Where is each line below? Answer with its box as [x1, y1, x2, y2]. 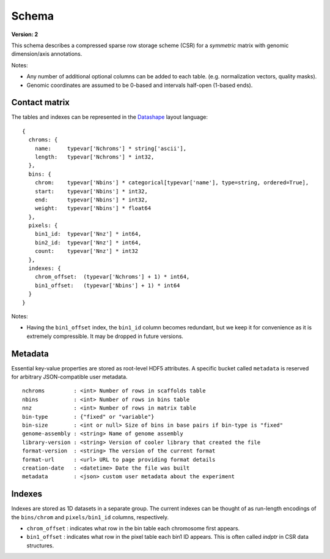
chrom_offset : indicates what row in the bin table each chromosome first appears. [26, 525, 240, 532]
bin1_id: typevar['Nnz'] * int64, [34, 230, 142, 238]
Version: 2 [11, 31, 38, 38]
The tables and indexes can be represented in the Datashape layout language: [11, 113, 208, 121]
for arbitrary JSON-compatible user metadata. [11, 373, 128, 381]
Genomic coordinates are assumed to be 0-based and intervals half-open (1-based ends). [26, 81, 253, 89]
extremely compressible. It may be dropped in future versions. [26, 332, 183, 340]
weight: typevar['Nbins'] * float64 [34, 205, 152, 212]
